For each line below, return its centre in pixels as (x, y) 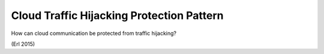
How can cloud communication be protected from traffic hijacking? (94, 33)
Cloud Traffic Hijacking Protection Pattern (117, 15)
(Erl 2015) (23, 44)
